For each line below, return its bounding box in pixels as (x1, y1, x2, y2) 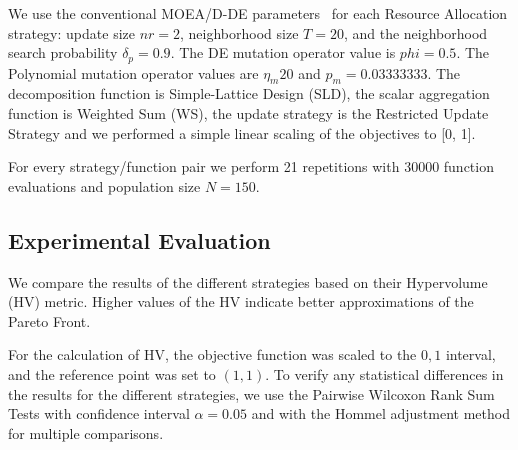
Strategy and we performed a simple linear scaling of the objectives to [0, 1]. (8, 122, 476, 143)
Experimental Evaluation (8, 224, 271, 255)
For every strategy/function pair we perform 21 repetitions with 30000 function (8, 156, 494, 177)
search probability (8, 42, 118, 63)
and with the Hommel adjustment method (251, 403, 510, 424)
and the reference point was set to (8, 363, 216, 384)
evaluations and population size (8, 175, 201, 196)
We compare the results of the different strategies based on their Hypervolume (8, 271, 488, 292)
